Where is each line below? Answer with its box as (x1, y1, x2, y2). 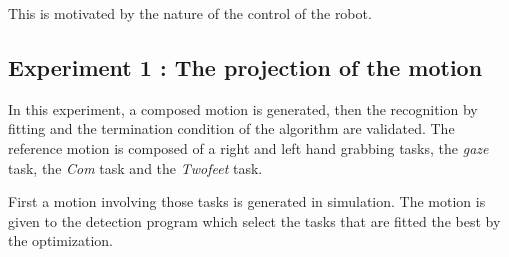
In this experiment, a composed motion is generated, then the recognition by (8, 98, 478, 119)
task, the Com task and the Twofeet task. (8, 157, 263, 178)
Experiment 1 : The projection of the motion (8, 51, 483, 82)
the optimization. (8, 230, 114, 251)
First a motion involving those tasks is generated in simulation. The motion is (8, 191, 486, 212)
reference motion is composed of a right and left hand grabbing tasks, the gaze (8, 137, 489, 158)
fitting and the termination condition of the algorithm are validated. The (8, 118, 455, 139)
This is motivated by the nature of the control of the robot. (8, 3, 372, 23)
